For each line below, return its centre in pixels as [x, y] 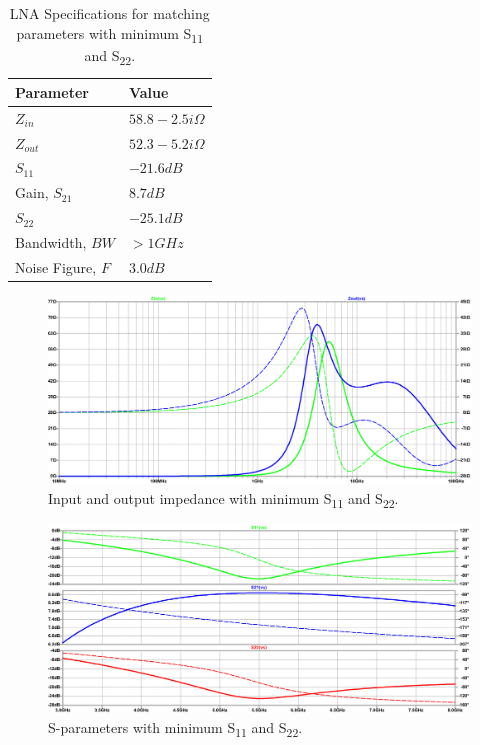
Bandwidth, [51, 241]
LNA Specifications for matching [109, 13]
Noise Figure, [56, 266]
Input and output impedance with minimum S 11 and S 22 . [223, 499]
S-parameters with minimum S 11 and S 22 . [175, 728]
